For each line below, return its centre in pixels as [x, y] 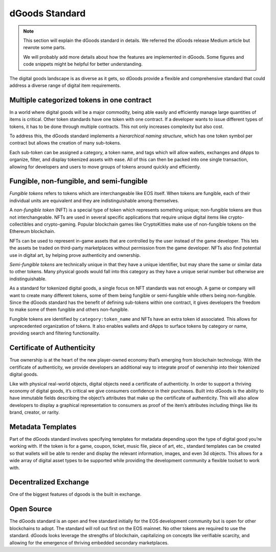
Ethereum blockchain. [32, 231]
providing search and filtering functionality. [55, 333]
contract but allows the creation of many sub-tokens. [65, 143]
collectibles [21, 224]
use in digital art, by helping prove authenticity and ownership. [75, 255]
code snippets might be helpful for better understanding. [83, 64]
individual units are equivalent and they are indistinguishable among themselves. [94, 200]
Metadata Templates [43, 427]
